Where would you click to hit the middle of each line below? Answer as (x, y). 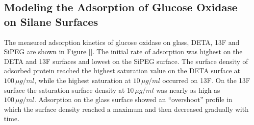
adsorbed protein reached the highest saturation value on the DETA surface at (122, 71)
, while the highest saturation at (82, 80)
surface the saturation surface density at (64, 90)
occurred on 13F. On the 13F (206, 80)
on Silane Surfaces (51, 21)
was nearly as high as (188, 90)
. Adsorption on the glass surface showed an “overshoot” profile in (133, 99)
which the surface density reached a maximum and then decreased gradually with (126, 109)
